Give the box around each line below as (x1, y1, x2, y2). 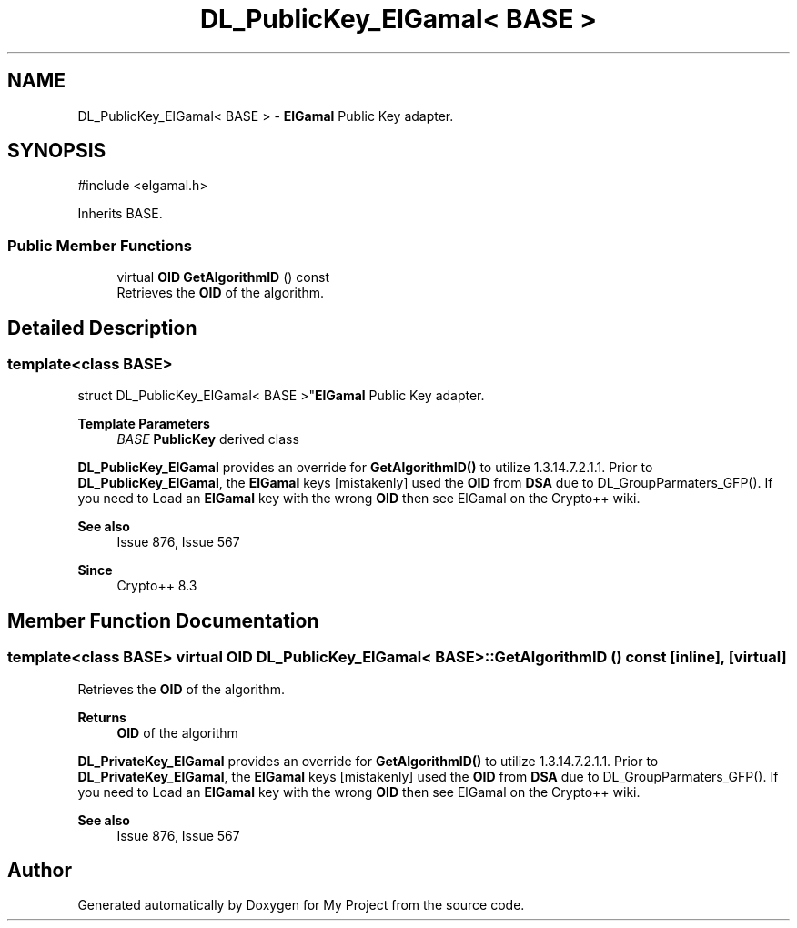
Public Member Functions (7, 236, 192, 255)
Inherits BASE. (77, 206, 163, 222)
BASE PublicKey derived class (116, 431, 299, 448)
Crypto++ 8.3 (116, 578, 197, 594)
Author (7, 859, 72, 883)
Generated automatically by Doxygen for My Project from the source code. (77, 897, 525, 913)
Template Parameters (77, 416, 210, 432)
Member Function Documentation (7, 609, 319, 632)
